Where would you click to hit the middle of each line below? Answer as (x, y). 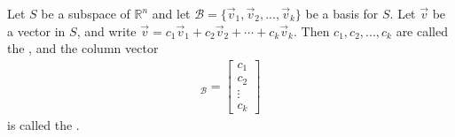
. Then (311, 30)
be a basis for (342, 13)
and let (171, 13)
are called (422, 30)
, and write (106, 30)
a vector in (36, 30)
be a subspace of (86, 13)
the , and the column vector (83, 48)
